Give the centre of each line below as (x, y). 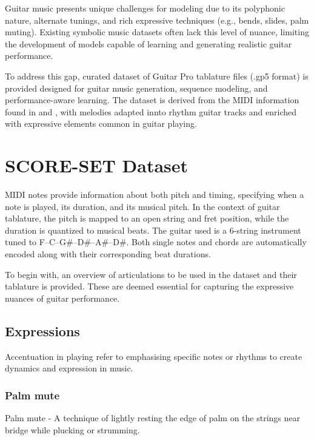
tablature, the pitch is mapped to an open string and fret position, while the (147, 218)
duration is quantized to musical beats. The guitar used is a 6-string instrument (153, 230)
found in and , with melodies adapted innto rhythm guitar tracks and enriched (151, 111)
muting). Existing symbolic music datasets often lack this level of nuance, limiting (157, 32)
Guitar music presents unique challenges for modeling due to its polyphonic (145, 8)
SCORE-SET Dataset (97, 165)
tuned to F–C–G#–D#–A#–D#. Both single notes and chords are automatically (156, 242)
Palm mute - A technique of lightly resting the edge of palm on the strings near (153, 418)
